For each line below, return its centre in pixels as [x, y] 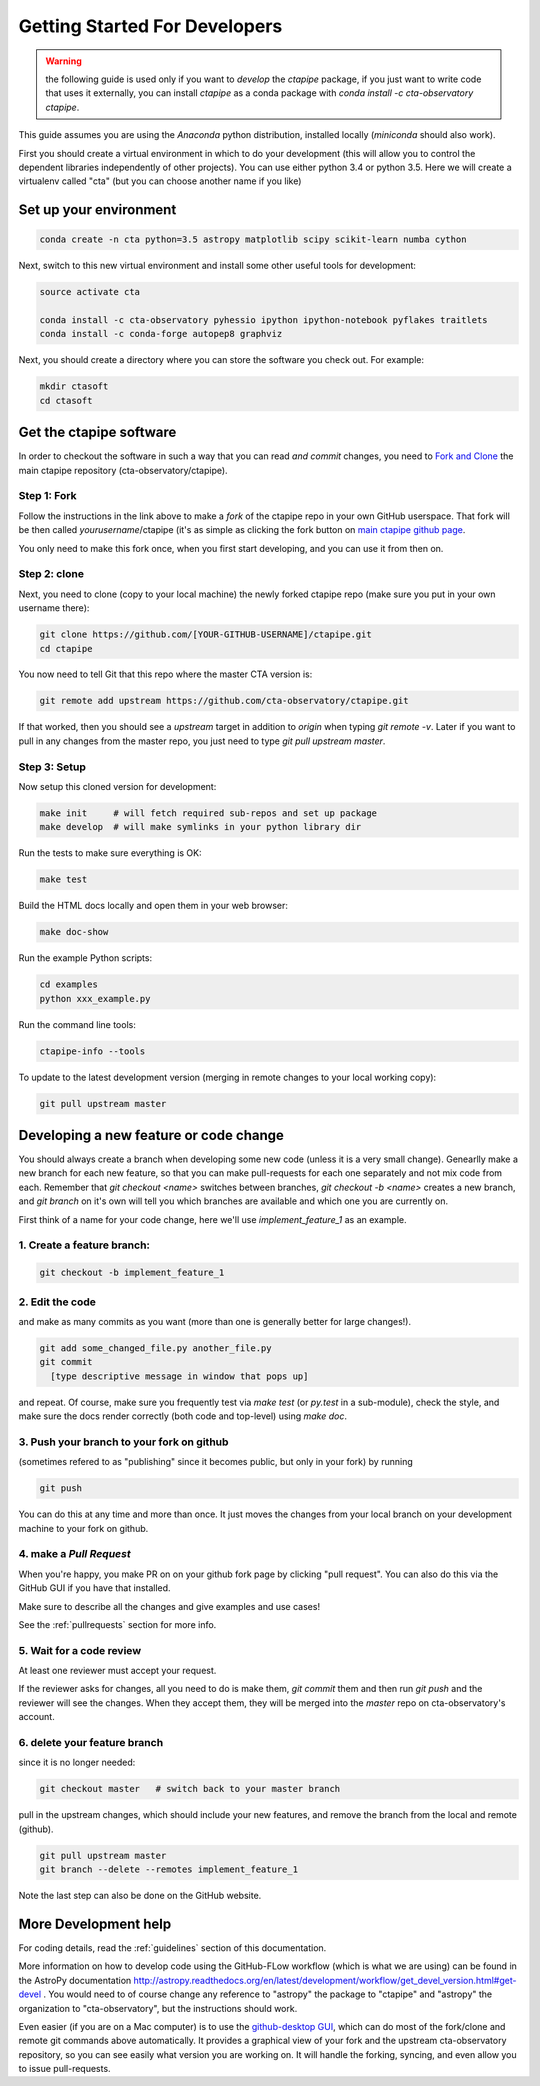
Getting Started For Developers [150, 26]
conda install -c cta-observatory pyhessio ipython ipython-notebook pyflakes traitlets [264, 320]
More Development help [95, 1923]
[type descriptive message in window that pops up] [179, 1376]
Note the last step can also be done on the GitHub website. [140, 1896]
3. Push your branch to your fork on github [123, 1442]
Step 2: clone [51, 574]
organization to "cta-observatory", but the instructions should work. [158, 2008]
